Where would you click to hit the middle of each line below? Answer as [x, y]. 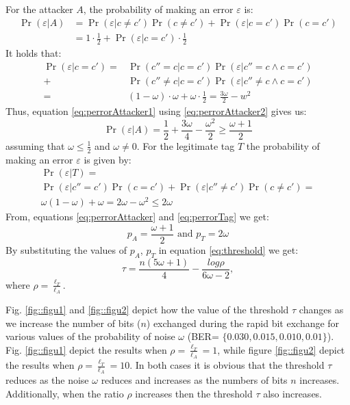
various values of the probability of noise [90, 336]
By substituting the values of [66, 250]
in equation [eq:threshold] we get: [228, 250]
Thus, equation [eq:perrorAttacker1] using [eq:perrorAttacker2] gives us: [156, 111]
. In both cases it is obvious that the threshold [227, 365]
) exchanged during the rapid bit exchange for [243, 323]
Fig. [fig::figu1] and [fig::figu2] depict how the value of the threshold [147, 310]
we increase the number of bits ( [73, 323]
